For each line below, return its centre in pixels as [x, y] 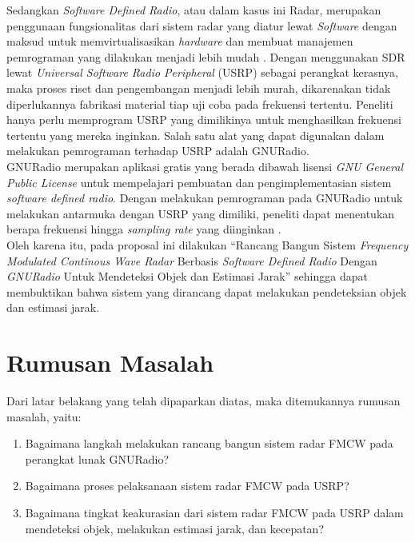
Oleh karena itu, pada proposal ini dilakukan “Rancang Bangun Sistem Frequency [207, 244]
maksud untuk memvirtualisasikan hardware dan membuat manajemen [180, 41]
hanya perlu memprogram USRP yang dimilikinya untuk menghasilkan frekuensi [204, 120]
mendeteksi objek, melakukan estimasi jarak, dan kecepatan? [175, 528]
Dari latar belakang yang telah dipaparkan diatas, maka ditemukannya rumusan [204, 401]
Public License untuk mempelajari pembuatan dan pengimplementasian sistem [199, 182]
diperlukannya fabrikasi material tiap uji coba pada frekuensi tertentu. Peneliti [200, 104]
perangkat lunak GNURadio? [97, 458]
